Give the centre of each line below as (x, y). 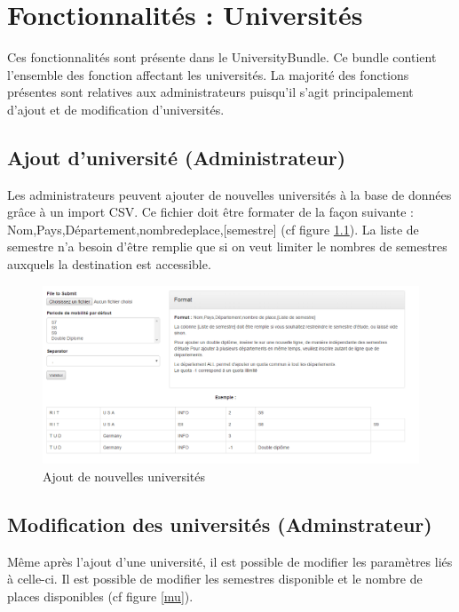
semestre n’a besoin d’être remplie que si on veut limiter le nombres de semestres (227, 246)
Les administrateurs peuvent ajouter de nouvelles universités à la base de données (229, 194)
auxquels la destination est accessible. (109, 264)
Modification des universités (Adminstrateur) (220, 525)
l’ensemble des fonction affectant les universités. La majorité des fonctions (208, 74)
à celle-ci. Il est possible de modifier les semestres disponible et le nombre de (215, 579)
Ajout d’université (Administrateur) (177, 157)
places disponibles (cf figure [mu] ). (100, 596)
